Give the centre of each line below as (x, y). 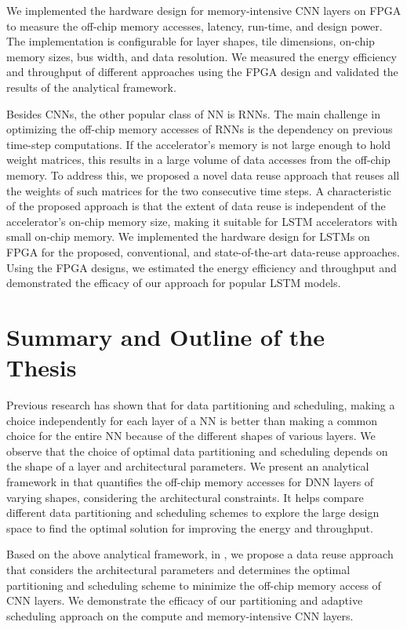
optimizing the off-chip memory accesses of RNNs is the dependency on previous (200, 129)
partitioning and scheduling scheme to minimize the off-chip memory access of (194, 585)
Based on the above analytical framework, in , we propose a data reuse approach (200, 554)
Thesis (42, 367)
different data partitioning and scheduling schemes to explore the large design (193, 513)
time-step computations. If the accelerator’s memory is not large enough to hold (199, 144)
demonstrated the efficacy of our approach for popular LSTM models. (174, 283)
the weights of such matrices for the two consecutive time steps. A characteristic (199, 190)
